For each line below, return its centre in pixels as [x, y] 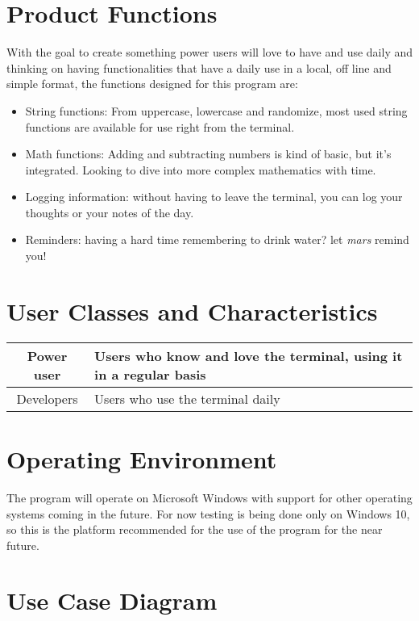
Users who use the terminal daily [187, 398]
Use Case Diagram [112, 600]
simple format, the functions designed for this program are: [152, 84]
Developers [47, 398]
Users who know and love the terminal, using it [249, 355]
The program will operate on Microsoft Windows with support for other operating [209, 497]
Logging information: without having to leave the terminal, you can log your [214, 197]
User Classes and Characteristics [192, 310]
